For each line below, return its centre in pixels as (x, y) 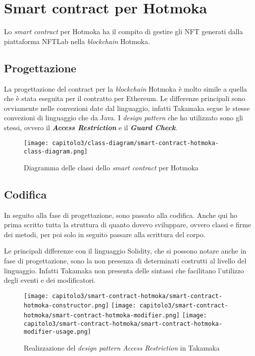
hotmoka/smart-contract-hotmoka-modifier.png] (102, 316)
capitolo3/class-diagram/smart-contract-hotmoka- (135, 143)
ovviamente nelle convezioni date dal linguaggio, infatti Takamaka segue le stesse (127, 108)
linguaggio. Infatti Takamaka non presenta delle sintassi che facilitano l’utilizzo (124, 270)
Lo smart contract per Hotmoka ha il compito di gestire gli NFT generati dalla (124, 31)
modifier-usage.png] (58, 332)
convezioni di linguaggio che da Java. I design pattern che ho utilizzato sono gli (124, 118)
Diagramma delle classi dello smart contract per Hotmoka (111, 167)
